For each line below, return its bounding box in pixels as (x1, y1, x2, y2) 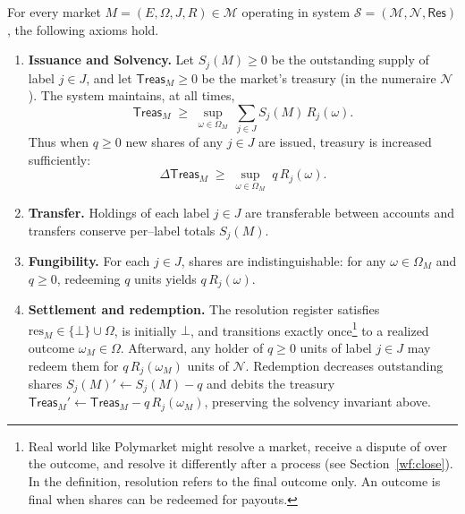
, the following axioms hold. (7, 20, 159, 39)
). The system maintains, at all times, (28, 86, 235, 105)
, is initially (114, 321, 177, 339)
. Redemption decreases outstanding (245, 356, 444, 374)
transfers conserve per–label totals (28, 220, 216, 239)
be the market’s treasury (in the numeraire (201, 68, 436, 87)
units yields (134, 269, 197, 287)
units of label (300, 338, 372, 356)
